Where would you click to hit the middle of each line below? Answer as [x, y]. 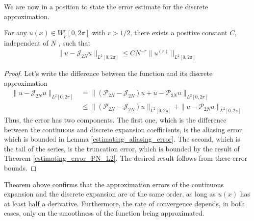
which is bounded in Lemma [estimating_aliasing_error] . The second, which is [122, 139]
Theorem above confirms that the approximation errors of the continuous [114, 184]
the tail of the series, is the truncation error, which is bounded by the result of [122, 148]
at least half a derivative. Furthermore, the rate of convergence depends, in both [125, 203]
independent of [26, 42]
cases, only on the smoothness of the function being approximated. [104, 213]
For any [15, 33]
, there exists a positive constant [179, 33]
